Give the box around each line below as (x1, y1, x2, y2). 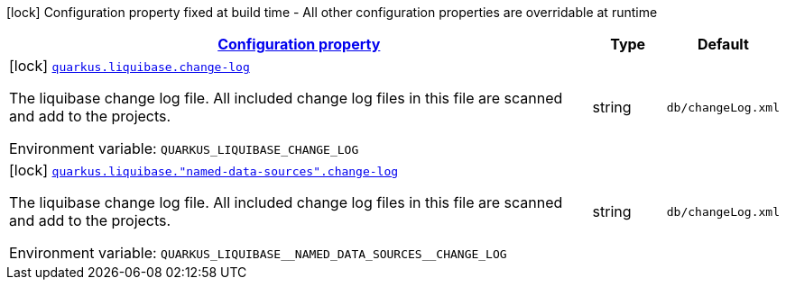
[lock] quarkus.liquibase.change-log (9, 57, 250, 75)
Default (697, 35, 749, 53)
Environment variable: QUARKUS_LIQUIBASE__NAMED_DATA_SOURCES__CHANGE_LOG (9, 244, 507, 262)
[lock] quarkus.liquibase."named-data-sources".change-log (9, 161, 399, 179)
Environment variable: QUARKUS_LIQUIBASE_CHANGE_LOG (9, 139, 359, 157)
